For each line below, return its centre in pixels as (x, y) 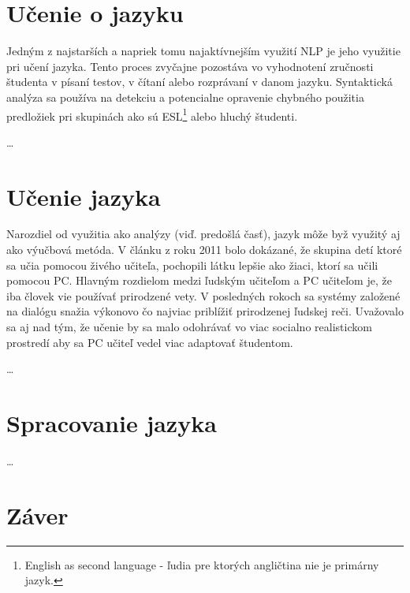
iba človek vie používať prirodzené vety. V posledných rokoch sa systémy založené (203, 295)
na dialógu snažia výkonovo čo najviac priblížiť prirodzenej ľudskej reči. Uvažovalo (205, 311)
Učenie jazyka (84, 196)
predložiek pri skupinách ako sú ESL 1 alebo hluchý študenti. (152, 114)
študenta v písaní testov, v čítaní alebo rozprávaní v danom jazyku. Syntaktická (199, 82)
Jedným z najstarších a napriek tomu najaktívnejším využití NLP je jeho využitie (203, 51)
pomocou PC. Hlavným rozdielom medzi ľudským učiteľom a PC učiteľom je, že (199, 280)
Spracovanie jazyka (112, 423)
